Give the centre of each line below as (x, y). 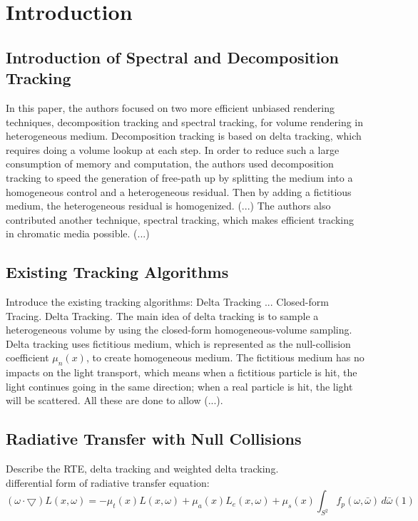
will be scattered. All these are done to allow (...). (114, 400)
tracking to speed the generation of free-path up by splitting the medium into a (179, 177)
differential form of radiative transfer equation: (108, 482)
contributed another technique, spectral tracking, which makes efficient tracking (180, 219)
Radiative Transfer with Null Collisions (154, 439)
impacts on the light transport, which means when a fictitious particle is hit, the (182, 372)
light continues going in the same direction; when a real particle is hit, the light (179, 386)
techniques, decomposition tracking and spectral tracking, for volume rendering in (185, 122)
